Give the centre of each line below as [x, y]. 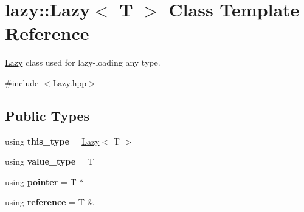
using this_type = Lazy [52, 141]
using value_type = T [50, 161]
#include [22, 82]
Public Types [47, 115]
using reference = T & [50, 202]
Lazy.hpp [70, 82]
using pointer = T [41, 181]
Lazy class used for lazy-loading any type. [83, 62]
